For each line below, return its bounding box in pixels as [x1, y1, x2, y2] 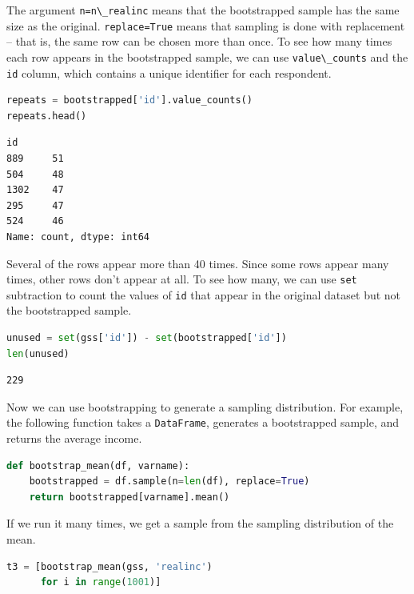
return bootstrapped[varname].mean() [29, 491, 230, 503]
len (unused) [6, 347, 70, 359]
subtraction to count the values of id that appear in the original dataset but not [6, 286, 401, 303]
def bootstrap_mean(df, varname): [6, 460, 190, 472]
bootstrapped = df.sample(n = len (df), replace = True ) [29, 476, 310, 488]
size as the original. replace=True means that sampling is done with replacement [6, 17, 405, 34]
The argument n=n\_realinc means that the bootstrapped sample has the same [6, 2, 400, 18]
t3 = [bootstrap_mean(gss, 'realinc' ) [6, 560, 213, 572]
